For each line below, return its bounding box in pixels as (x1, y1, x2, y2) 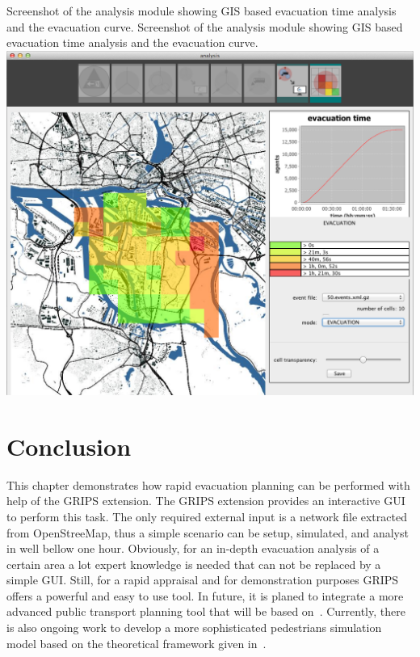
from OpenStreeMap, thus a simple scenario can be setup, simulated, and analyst (6, 524, 409, 541)
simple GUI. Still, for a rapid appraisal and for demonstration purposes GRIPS (6, 571, 399, 588)
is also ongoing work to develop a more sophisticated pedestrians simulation (6, 619, 382, 636)
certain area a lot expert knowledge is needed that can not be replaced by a (6, 555, 381, 572)
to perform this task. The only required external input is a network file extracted (6, 507, 407, 524)
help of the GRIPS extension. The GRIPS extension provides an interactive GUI (6, 492, 405, 509)
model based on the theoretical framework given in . (6, 634, 267, 651)
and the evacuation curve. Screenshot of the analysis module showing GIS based (6, 18, 403, 35)
